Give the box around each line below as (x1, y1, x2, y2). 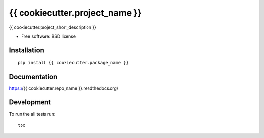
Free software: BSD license (21, 33, 76, 39)
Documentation (9, 73, 58, 81)
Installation (9, 46, 44, 54)
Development (9, 98, 51, 107)
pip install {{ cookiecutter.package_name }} (18, 60, 129, 66)
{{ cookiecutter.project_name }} (9, 7, 142, 18)
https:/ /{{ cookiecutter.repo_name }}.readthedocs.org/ (9, 85, 119, 91)
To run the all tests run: (9, 111, 56, 117)
